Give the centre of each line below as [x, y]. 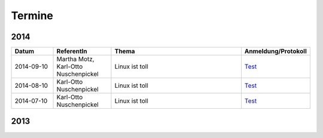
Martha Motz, [76, 59]
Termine [32, 16]
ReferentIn [72, 51]
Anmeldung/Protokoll [276, 51]
